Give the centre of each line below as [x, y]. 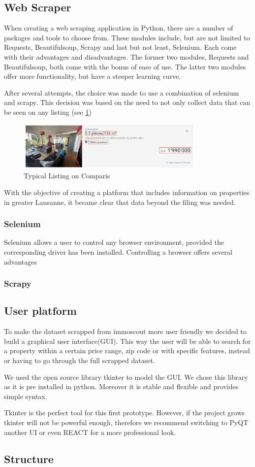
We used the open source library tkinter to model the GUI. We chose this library [126, 377]
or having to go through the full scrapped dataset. [80, 360]
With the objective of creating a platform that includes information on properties [127, 192]
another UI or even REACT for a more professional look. [90, 432]
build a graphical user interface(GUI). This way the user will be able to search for [127, 341]
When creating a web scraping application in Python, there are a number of [119, 28]
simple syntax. [26, 396]
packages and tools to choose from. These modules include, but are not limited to [127, 37]
